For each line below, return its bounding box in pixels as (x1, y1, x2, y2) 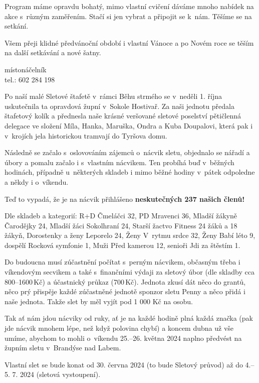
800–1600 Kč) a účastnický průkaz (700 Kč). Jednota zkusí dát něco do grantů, (5, 276, 246, 287)
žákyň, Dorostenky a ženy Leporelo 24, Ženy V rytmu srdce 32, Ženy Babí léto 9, (5, 230, 255, 240)
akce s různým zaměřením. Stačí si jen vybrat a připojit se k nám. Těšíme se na (5, 11, 252, 21)
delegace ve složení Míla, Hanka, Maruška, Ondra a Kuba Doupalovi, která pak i (5, 120, 253, 131)
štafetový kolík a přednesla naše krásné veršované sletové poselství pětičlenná (5, 110, 241, 121)
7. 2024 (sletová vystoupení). (12, 369, 101, 379)
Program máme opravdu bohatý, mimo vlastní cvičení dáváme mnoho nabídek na (5, 1, 254, 11)
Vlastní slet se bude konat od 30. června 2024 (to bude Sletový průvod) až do (5, 359, 243, 369)
